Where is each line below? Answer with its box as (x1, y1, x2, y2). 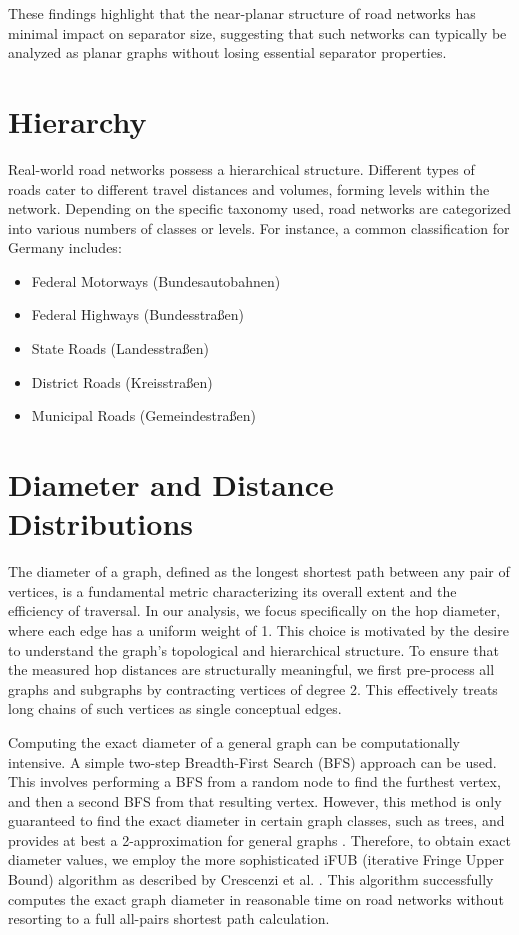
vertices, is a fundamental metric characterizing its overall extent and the (8, 580, 457, 601)
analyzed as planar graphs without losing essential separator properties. (8, 42, 447, 63)
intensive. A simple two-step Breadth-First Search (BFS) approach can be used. (8, 751, 497, 772)
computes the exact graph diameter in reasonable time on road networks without (8, 888, 504, 909)
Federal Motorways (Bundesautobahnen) (31, 270, 281, 291)
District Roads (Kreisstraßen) (31, 371, 213, 392)
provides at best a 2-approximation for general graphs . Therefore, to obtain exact (8, 829, 511, 850)
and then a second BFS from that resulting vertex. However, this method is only (8, 790, 502, 811)
